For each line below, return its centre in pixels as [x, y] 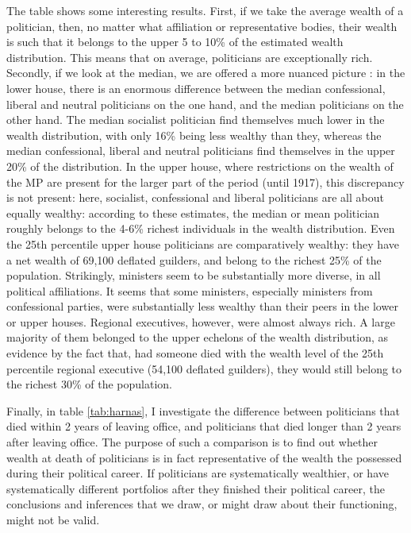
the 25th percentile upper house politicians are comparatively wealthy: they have [203, 243]
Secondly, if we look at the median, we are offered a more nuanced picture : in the [206, 73]
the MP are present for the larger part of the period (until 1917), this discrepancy [205, 182]
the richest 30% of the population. [89, 384]
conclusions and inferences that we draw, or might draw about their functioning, [202, 504]
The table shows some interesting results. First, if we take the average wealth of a [205, 10]
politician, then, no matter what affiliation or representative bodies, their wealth [202, 26]
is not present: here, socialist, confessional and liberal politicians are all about [195, 197]
